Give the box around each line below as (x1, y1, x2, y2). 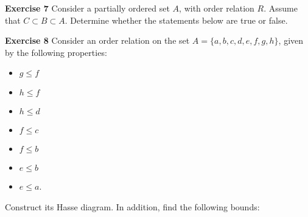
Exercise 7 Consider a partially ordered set (5, 2, 170, 14)
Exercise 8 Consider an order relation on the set (5, 34, 190, 47)
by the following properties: (5, 46, 107, 58)
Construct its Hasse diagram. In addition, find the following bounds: (5, 200, 260, 213)
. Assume (264, 2, 298, 14)
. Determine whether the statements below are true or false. (65, 13, 288, 26)
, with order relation (179, 2, 254, 14)
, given (278, 34, 304, 47)
